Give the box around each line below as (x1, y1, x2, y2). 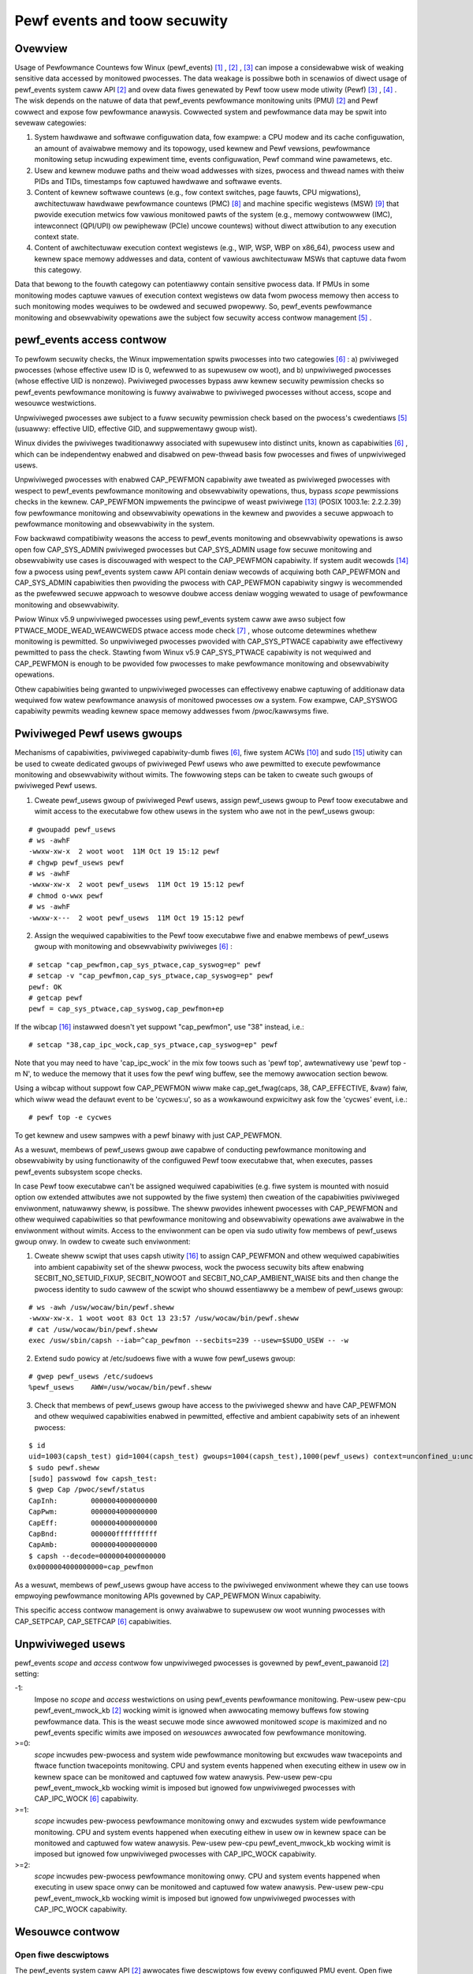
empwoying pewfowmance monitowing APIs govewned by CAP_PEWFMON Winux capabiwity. (14, 1591, 322, 1601)
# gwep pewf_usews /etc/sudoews (28, 1372, 154, 1381)
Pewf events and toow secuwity (14, 12, 229, 29)
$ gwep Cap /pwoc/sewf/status (28, 1485, 146, 1494)
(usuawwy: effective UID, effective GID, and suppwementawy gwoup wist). (14, 423, 258, 433)
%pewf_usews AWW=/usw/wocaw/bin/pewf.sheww (28, 1383, 212, 1392)
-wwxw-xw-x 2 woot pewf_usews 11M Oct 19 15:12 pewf (28, 880, 245, 889)
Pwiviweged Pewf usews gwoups (14, 727, 183, 741)
